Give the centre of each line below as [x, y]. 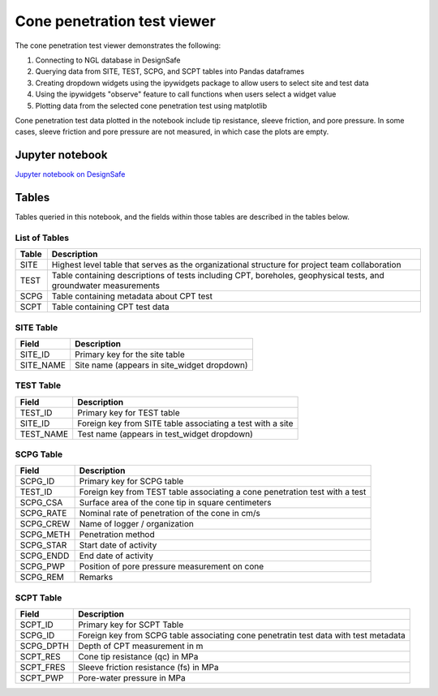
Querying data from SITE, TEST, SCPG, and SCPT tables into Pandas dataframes [170, 71]
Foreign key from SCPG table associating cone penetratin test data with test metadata [242, 635]
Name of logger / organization [136, 524]
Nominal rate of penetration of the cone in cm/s [170, 513]
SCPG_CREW [45, 524]
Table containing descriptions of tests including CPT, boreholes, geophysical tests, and [218, 276]
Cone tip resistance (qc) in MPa [138, 657]
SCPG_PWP [42, 566]
